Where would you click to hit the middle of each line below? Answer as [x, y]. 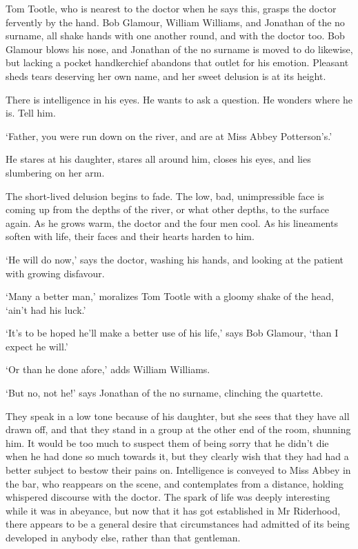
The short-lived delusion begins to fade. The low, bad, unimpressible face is [165, 196]
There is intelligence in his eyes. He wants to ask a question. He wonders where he [179, 99]
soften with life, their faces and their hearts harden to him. [130, 236]
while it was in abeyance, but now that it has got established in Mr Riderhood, [173, 510]
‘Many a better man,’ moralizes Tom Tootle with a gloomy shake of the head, [170, 296]
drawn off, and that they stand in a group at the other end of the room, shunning [178, 429]
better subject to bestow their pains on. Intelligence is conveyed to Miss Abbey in [178, 470]
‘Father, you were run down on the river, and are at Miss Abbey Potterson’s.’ [169, 136]
